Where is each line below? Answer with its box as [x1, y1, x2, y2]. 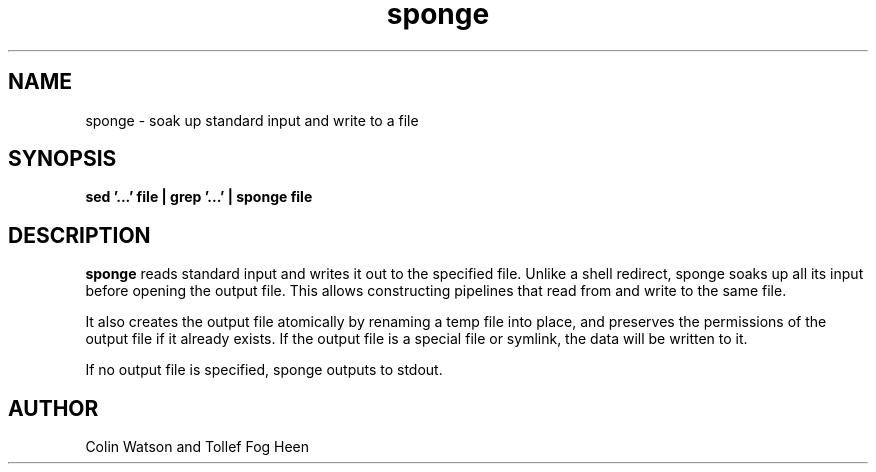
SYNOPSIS [8, 146, 117, 172]
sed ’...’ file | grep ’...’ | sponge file [85, 188, 313, 206]
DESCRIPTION [8, 222, 151, 248]
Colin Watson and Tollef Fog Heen [85, 438, 310, 456]
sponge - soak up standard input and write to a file [85, 111, 419, 129]
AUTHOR [8, 395, 99, 421]
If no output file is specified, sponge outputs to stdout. [85, 361, 443, 379]
